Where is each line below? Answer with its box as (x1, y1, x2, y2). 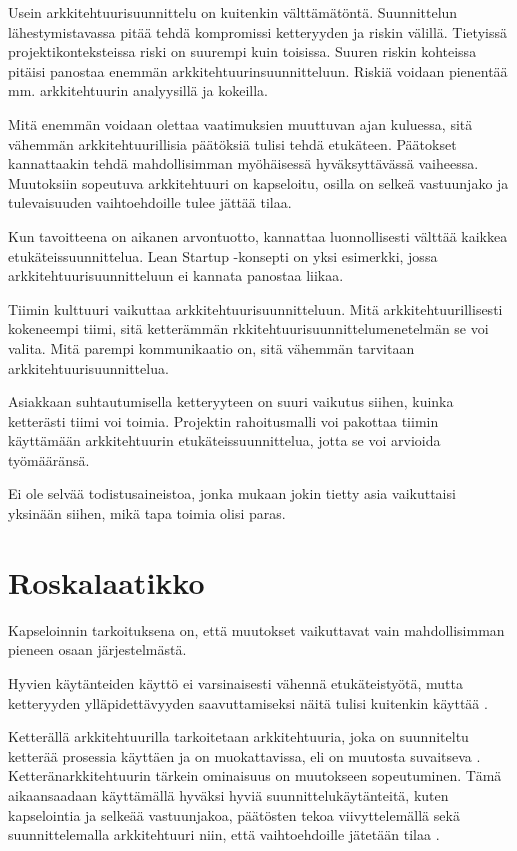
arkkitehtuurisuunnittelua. (8, 357, 169, 378)
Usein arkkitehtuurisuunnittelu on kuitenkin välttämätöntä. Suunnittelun (8, 2, 458, 22)
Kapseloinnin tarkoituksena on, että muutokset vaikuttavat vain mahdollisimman (8, 619, 505, 640)
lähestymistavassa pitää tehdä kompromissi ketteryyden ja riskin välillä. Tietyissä (8, 21, 507, 42)
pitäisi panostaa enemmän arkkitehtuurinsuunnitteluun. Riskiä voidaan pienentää (8, 60, 508, 81)
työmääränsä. (8, 449, 90, 470)
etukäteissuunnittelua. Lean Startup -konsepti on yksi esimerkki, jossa (8, 245, 438, 266)
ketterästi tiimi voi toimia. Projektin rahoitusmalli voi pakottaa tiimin (8, 410, 439, 431)
